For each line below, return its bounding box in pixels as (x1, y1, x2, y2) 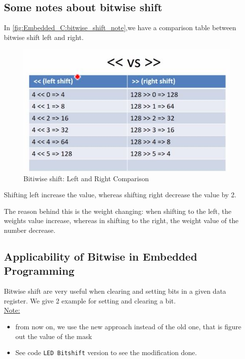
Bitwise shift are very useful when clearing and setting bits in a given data (4, 286, 226, 296)
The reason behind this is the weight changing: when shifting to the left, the (4, 206, 232, 216)
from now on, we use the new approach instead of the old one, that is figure (15, 321, 242, 331)
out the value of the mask (15, 331, 92, 341)
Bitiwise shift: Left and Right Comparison (23, 173, 149, 183)
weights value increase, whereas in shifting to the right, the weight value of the (4, 215, 239, 226)
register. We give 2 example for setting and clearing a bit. (4, 295, 176, 305)
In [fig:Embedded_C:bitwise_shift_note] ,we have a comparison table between (4, 22, 236, 33)
